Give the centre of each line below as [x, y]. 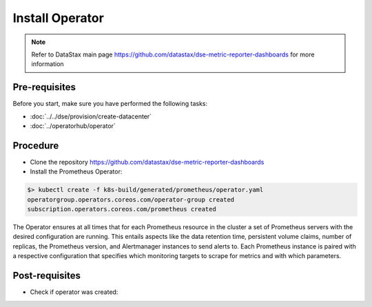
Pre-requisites [44, 87]
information [48, 64]
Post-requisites [46, 276]
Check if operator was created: [74, 292]
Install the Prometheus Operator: [76, 171]
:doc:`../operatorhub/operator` [73, 126]
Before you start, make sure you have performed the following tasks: [110, 104]
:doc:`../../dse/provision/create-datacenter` [91, 116]
